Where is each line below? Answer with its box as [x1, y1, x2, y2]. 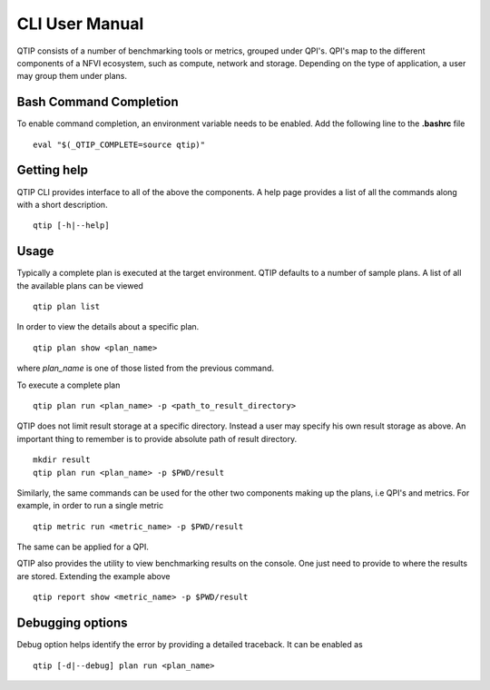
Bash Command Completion [16, 94, 179, 110]
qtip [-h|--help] [33, 221, 110, 231]
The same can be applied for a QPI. [16, 541, 149, 553]
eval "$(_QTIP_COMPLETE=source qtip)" [33, 139, 206, 150]
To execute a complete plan [16, 379, 121, 390]
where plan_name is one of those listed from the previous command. [16, 363, 275, 374]
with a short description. [16, 199, 108, 210]
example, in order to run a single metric [16, 500, 163, 511]
